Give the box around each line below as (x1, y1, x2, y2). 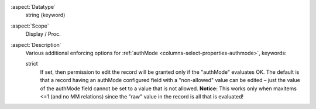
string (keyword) (25, 12, 66, 19)
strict (25, 60, 38, 67)
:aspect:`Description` (11, 41, 61, 48)
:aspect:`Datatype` (11, 4, 56, 10)
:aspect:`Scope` (11, 22, 49, 29)
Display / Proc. (25, 30, 61, 38)
